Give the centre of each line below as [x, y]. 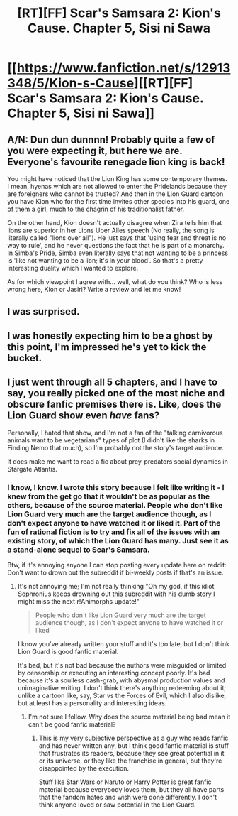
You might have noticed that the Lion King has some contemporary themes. [118, 179]
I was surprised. [44, 311]
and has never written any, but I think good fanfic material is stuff [134, 745]
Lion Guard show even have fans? [84, 416]
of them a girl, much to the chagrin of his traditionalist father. [96, 209]
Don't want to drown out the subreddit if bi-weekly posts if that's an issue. [115, 572]
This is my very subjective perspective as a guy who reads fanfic [134, 738]
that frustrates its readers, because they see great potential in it [131, 753]
